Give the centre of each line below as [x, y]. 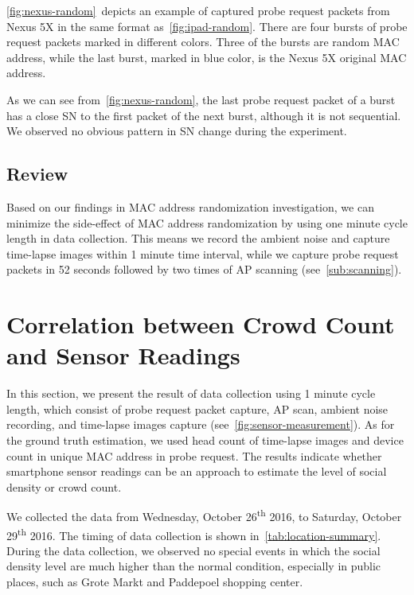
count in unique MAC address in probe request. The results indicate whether [194, 455]
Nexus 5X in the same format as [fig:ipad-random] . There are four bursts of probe [207, 26]
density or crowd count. [64, 486]
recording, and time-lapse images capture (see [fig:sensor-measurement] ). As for [201, 424]
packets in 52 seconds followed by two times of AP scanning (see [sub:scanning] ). [204, 269]
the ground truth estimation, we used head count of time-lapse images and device [205, 440]
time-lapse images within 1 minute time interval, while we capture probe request [203, 253]
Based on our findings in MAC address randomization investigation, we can [190, 206]
